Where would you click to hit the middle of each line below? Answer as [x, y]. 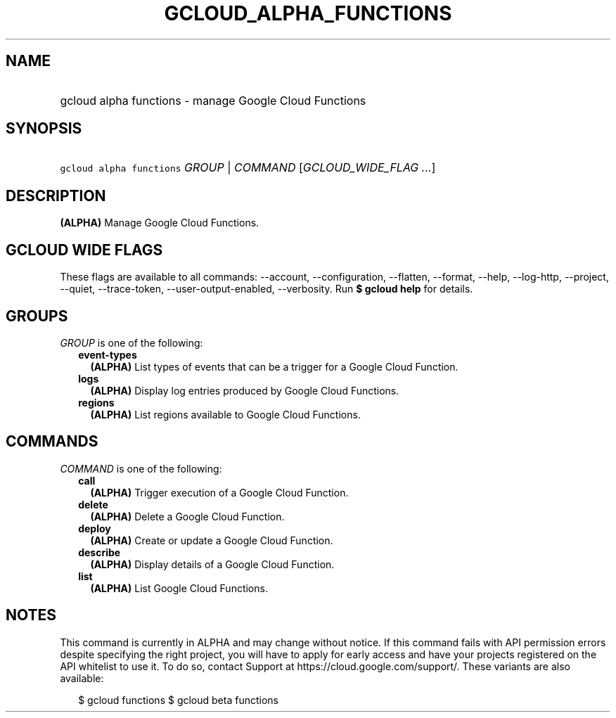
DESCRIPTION [56, 195]
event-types [108, 354]
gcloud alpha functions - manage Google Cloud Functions [213, 100]
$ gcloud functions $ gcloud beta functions [178, 700]
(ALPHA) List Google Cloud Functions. [179, 588]
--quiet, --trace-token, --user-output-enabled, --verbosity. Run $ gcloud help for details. [267, 289]
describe [100, 552]
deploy [95, 528]
